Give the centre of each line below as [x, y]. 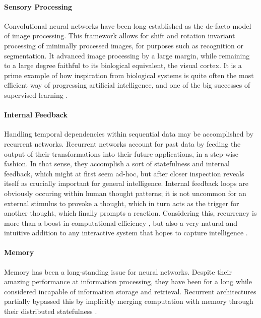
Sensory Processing [38, 6]
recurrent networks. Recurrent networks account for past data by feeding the [122, 143]
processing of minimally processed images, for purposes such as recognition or [124, 45]
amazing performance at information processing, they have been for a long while [128, 281]
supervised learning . [36, 94]
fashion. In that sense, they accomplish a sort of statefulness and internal [117, 164]
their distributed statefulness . [51, 311]
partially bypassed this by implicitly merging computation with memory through [129, 301]
